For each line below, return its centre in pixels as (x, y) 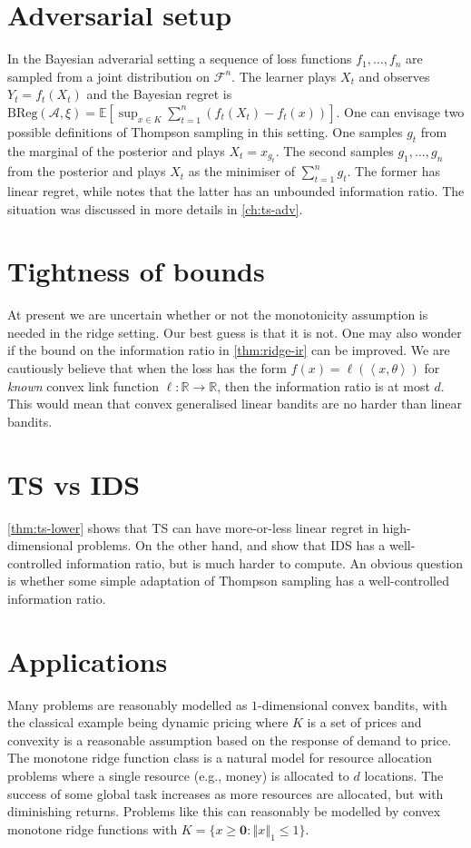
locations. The (404, 775)
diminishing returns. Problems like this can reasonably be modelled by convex (224, 811)
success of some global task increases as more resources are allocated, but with (226, 793)
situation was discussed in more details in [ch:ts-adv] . (155, 208)
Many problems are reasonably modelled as (128, 704)
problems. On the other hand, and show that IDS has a (231, 545)
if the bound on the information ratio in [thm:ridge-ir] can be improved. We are (229, 350)
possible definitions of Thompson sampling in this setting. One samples (205, 131)
